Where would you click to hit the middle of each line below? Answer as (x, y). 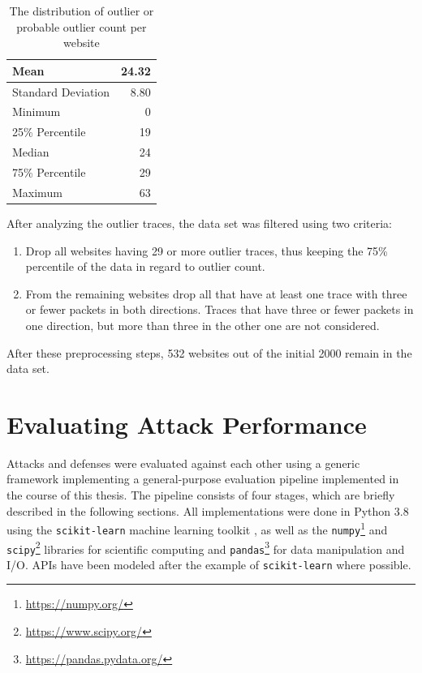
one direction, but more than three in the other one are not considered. (202, 325)
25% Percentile (49, 132)
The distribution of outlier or (82, 11)
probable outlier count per (82, 26)
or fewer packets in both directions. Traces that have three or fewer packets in (220, 309)
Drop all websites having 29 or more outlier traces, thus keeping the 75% (207, 250)
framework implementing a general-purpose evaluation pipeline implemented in (203, 479)
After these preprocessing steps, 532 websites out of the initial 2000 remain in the (209, 352)
